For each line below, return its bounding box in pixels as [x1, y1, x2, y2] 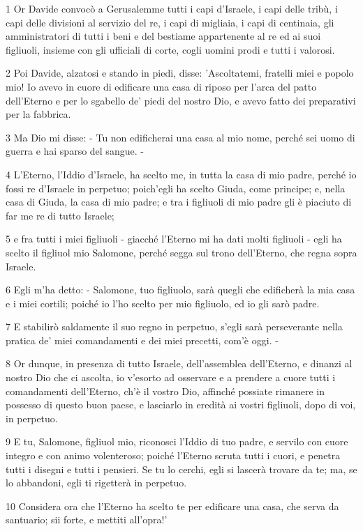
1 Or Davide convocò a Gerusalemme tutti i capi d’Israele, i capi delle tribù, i [6, 1, 338, 15]
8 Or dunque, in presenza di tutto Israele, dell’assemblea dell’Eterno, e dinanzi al [6, 356, 353, 371]
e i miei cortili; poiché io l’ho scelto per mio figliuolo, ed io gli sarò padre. [6, 295, 320, 310]
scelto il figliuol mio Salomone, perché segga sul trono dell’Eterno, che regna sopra [6, 245, 357, 259]
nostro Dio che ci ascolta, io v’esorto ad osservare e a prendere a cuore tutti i [6, 370, 336, 385]
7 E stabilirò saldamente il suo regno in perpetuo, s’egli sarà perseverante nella [6, 319, 343, 334]
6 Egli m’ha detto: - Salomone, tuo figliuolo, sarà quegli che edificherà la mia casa [6, 282, 355, 297]
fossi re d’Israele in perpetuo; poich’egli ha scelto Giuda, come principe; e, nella [6, 180, 346, 195]
